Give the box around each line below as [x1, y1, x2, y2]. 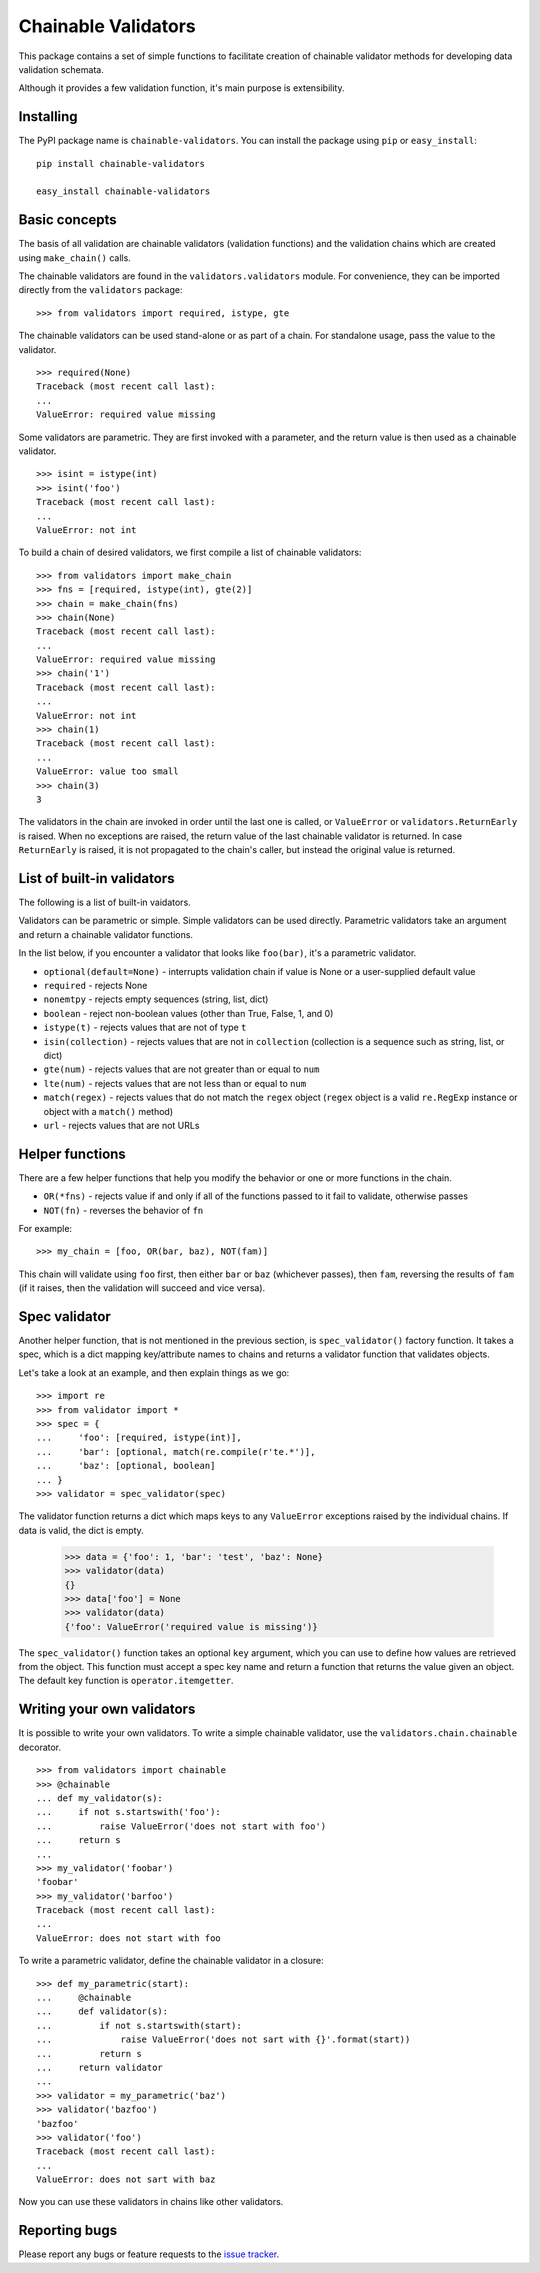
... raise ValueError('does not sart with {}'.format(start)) [36, 2034, 411, 2045]
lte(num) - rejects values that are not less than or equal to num [43, 1077, 307, 1089]
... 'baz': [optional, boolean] [36, 1460, 216, 1472]
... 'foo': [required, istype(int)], [36, 1432, 242, 1444]
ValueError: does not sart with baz [36, 2174, 216, 2185]
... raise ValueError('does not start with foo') [36, 1820, 327, 1832]
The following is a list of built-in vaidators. [18, 896, 192, 909]
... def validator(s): [36, 2006, 169, 2017]
